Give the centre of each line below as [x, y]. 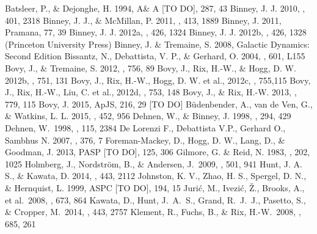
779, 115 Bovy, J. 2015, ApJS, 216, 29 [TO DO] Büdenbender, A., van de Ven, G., [159, 104]
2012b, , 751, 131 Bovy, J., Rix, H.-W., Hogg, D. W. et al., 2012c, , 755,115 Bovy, [158, 80]
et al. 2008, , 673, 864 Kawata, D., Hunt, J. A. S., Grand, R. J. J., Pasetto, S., [155, 199]
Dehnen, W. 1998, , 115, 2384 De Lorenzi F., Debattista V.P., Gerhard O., [145, 127]
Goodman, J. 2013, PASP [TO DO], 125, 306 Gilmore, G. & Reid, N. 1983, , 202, [158, 152]
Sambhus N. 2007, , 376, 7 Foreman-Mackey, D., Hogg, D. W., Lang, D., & [145, 140]
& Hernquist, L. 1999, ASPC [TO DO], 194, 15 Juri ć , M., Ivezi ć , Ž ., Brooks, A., [155, 187]
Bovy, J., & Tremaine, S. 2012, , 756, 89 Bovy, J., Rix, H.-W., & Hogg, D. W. [151, 68]
